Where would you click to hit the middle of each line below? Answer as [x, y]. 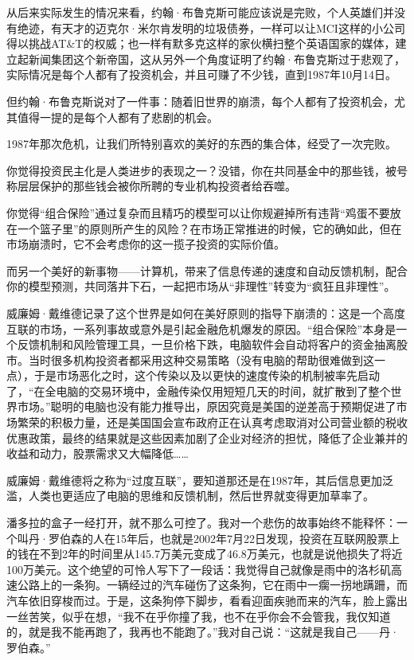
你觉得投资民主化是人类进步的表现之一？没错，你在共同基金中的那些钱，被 [201, 170]
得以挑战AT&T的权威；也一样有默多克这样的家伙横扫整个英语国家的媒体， [201, 43]
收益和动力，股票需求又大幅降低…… [98, 453]
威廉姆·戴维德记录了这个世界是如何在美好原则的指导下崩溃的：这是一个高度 [206, 312]
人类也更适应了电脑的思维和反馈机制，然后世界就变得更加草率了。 [201, 496]
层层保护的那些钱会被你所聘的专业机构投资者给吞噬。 [156, 186]
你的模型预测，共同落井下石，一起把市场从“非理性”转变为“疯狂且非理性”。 [201, 286]
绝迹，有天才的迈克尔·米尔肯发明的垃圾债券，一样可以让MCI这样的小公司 [211, 27]
